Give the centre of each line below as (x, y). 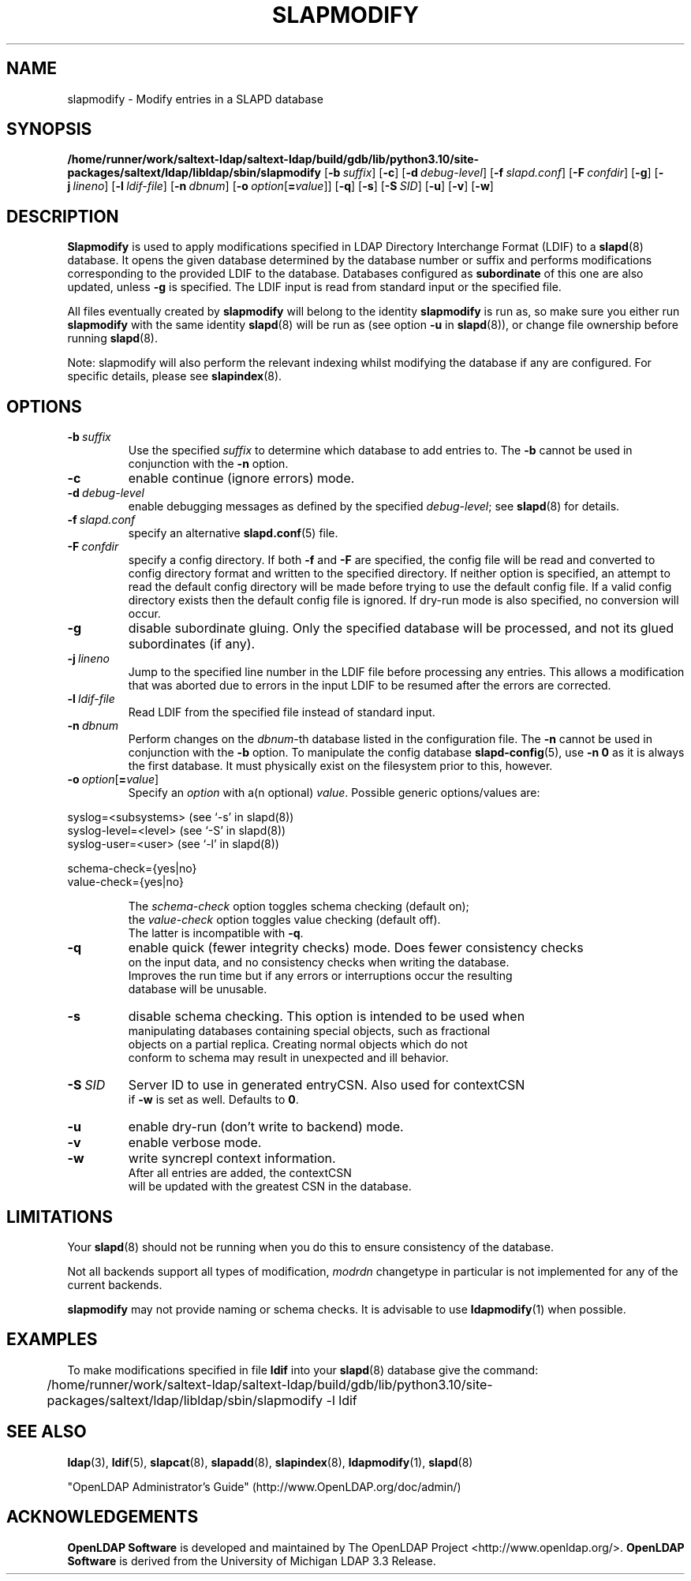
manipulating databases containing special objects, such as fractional (309, 1031)
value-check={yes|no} (125, 882)
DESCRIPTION (63, 216)
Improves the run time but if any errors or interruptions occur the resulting (320, 976)
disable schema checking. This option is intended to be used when (327, 1017)
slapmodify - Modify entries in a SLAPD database (195, 99)
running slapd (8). (113, 338)
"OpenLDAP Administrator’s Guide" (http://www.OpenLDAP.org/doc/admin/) (264, 1486)
